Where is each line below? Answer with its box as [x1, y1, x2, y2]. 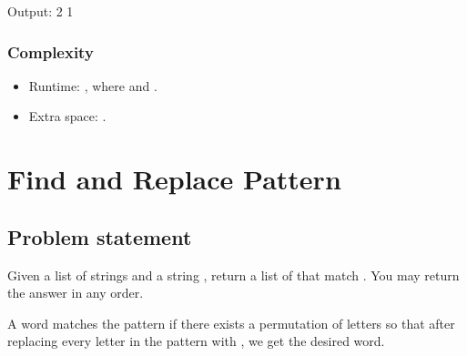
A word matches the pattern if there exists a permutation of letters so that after [7, 313, 455, 332]
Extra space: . [28, 107, 107, 126]
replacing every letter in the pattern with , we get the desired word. [7, 331, 385, 351]
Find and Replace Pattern [7, 160, 341, 198]
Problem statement [7, 222, 192, 250]
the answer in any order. [7, 283, 144, 302]
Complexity [7, 40, 94, 63]
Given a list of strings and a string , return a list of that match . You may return [7, 265, 460, 284]
